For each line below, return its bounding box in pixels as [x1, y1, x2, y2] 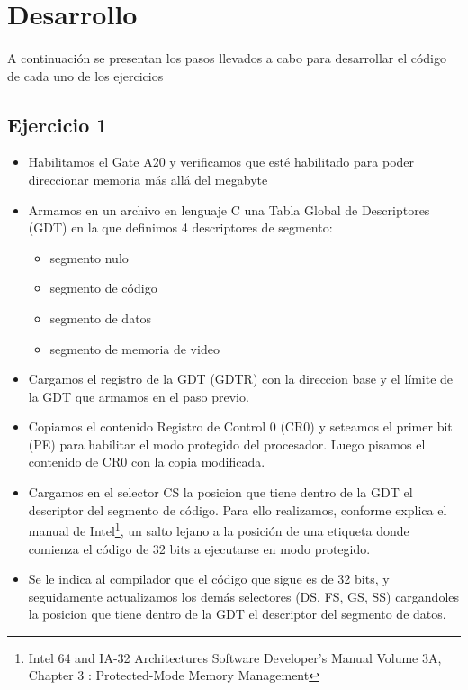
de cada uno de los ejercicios [7, 66, 164, 85]
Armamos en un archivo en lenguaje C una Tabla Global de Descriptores [28, 200, 430, 219]
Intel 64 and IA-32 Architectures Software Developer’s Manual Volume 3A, [28, 648, 442, 667]
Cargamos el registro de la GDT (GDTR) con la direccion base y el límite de [28, 369, 454, 388]
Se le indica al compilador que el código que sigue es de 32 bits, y [28, 569, 390, 588]
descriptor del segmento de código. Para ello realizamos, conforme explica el [28, 500, 447, 519]
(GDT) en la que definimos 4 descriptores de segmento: [28, 218, 333, 237]
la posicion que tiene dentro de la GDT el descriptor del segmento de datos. [28, 604, 446, 623]
